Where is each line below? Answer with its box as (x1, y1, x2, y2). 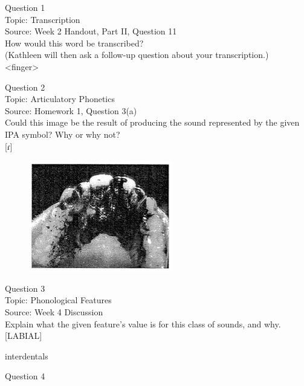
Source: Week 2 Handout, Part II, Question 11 (5, 25, 177, 37)
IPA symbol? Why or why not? (5, 127, 120, 140)
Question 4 (5, 370, 45, 382)
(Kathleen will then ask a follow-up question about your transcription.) (5, 48, 269, 61)
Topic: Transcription (5, 13, 80, 25)
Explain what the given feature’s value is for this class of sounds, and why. (5, 317, 281, 330)
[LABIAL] (5, 329, 42, 342)
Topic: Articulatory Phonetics (5, 92, 115, 105)
